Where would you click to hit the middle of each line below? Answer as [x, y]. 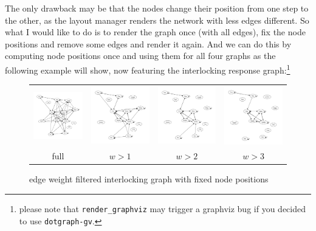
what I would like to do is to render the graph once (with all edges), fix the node [155, 32]
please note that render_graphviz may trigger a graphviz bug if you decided [162, 209]
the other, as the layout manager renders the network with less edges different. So [157, 20]
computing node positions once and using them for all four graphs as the [140, 56]
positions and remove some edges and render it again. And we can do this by [148, 43]
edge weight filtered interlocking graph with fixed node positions [149, 179]
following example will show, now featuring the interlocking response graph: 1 [148, 69]
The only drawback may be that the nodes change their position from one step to [157, 8]
